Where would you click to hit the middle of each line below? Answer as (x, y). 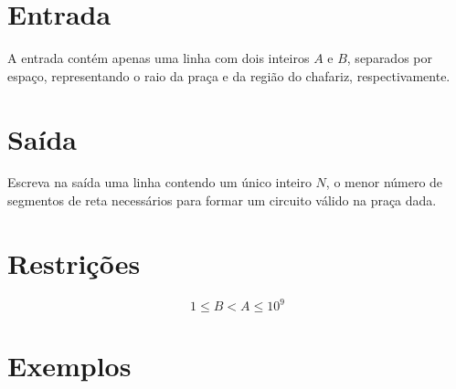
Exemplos (69, 366)
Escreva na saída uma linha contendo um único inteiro (159, 182)
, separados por (389, 58)
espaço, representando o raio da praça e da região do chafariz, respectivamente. (229, 75)
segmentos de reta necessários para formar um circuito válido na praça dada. (222, 200)
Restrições (74, 263)
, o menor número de (384, 182)
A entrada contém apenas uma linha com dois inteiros (159, 58)
